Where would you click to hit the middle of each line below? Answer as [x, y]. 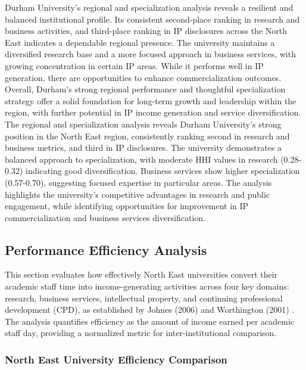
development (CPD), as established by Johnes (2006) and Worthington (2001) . [150, 310]
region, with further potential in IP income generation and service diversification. [153, 112]
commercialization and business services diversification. [105, 217]
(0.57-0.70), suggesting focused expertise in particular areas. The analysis [138, 182]
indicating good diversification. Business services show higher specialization [163, 171]
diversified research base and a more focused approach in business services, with [150, 54]
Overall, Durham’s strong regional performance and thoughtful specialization [145, 89]
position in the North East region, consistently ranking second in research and [147, 136]
